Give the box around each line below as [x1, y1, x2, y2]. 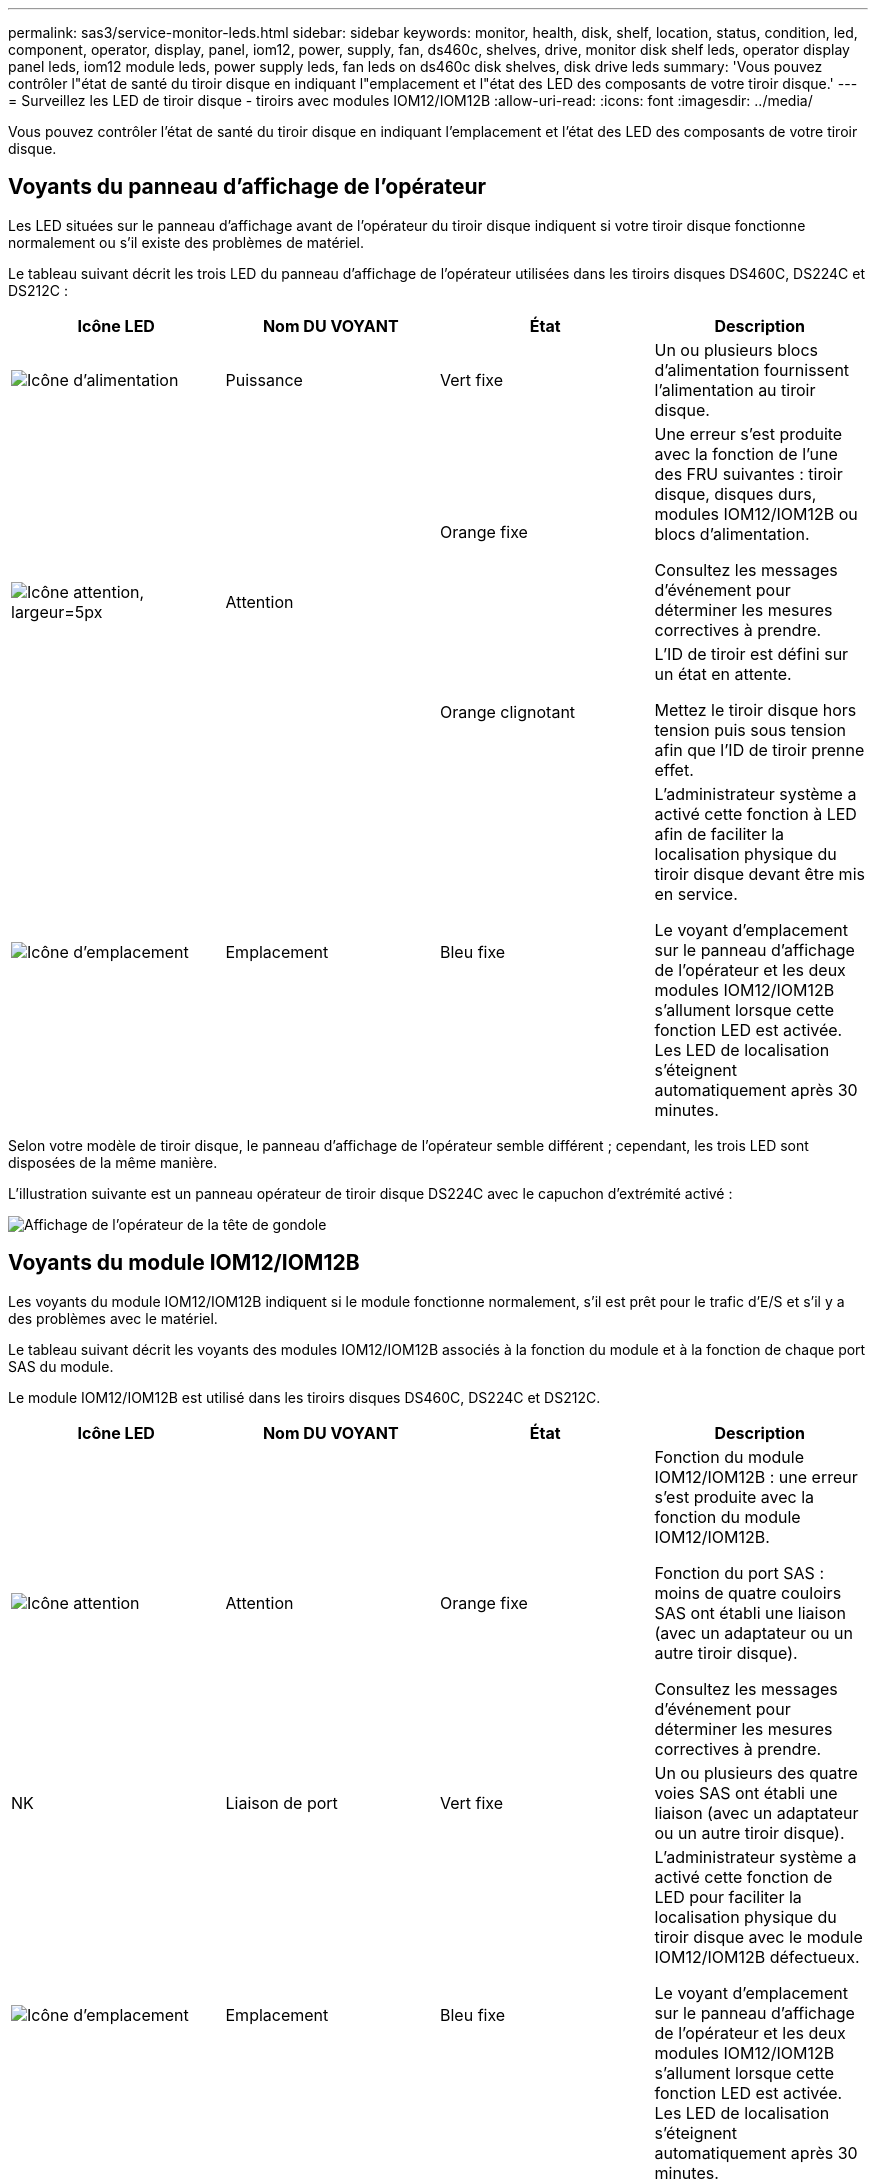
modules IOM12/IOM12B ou [654, 503, 858, 524]
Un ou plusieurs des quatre [654, 1762, 858, 1783]
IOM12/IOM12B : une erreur [654, 1466, 858, 1487]
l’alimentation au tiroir [654, 379, 816, 400]
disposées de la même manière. [8, 1153, 218, 1171]
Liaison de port [225, 1792, 338, 1813]
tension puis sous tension [654, 719, 846, 740]
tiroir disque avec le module [654, 1926, 863, 1947]
